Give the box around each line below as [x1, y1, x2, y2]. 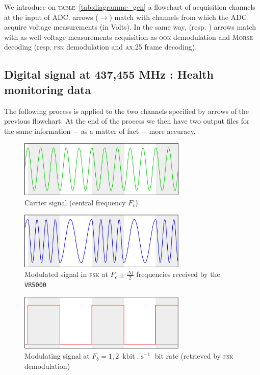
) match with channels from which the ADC [109, 11, 247, 22]
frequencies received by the [136, 269, 220, 279]
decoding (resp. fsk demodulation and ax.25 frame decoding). [4, 41, 197, 52]
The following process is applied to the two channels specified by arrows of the [4, 105, 249, 116]
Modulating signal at [24, 350, 90, 361]
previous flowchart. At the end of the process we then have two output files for [4, 115, 250, 126]
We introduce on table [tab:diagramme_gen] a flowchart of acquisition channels [4, 2, 255, 12]
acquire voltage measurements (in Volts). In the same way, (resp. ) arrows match [4, 21, 256, 32]
